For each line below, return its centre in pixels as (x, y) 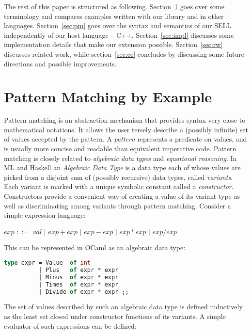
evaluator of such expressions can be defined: (70, 326)
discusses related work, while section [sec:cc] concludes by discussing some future (124, 54)
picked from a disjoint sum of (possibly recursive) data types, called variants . (118, 177)
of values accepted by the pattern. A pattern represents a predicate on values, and (126, 139)
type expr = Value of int (47, 263)
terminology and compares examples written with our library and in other (114, 16)
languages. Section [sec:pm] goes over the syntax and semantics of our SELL (118, 25)
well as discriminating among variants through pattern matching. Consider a (118, 205)
